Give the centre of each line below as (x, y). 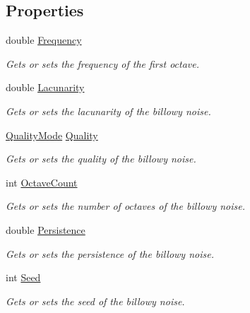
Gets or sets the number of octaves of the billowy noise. (125, 206)
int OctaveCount (42, 182)
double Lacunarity (45, 87)
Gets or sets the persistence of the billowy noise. (110, 253)
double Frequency (44, 40)
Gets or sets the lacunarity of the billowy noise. (108, 111)
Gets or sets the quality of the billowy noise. (101, 159)
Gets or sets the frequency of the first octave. (103, 63)
